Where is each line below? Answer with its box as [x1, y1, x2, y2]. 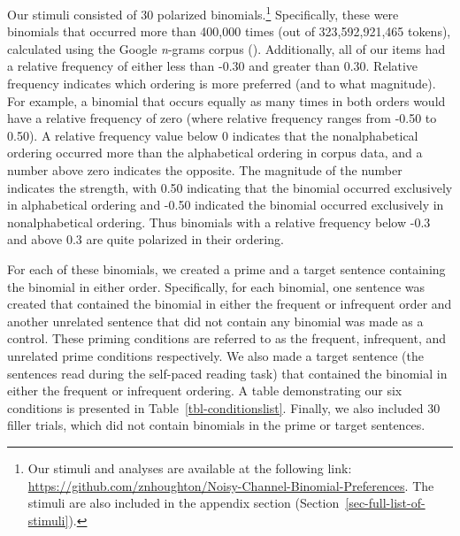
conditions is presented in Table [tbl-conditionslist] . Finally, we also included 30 [7, 398, 441, 417]
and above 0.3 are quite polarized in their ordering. [7, 230, 284, 249]
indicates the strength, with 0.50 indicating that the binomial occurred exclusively [7, 178, 453, 196]
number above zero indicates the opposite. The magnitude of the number [7, 161, 402, 179]
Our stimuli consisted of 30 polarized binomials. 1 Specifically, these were [7, 3, 399, 23]
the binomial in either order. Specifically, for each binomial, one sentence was [7, 277, 425, 295]
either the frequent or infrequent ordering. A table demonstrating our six [7, 381, 402, 400]
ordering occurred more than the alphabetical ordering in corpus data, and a [7, 143, 423, 162]
